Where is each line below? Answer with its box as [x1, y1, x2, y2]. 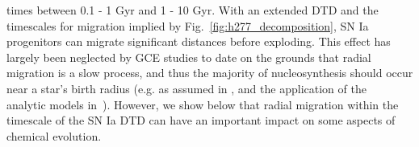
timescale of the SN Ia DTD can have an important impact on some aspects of [6, 112, 396, 129]
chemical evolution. [6, 127, 102, 144]
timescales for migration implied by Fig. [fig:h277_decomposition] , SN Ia [6, 17, 369, 34]
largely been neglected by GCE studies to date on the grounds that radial [6, 48, 371, 65]
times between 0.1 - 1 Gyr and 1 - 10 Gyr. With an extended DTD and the [6, 2, 379, 18]
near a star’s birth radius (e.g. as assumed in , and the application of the [6, 80, 367, 96]
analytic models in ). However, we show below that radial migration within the [6, 96, 399, 112]
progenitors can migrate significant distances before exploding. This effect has [6, 33, 391, 50]
